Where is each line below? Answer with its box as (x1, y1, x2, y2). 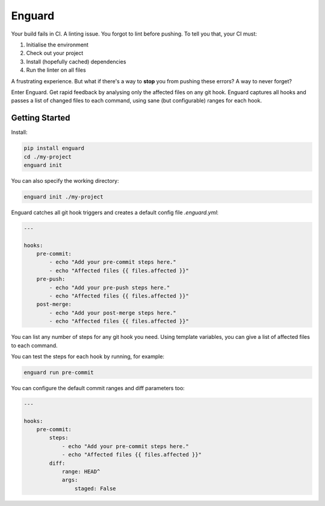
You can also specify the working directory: (11, 177, 120, 184)
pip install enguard (23, 145, 84, 152)
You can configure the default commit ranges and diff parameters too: (11, 384, 185, 391)
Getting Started (11, 113, 70, 123)
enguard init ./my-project (23, 193, 104, 200)
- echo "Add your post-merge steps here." (49, 309, 177, 316)
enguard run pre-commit (23, 368, 94, 376)
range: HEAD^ (61, 468, 101, 475)
